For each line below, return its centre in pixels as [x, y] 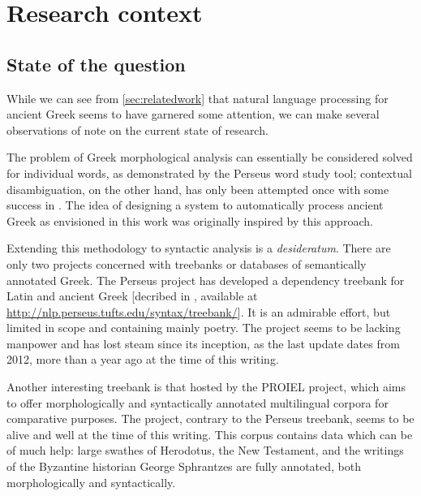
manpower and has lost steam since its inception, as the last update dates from [203, 343]
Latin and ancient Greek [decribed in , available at [132, 296]
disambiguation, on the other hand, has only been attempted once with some [198, 189]
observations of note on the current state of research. [137, 129]
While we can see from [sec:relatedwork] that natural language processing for [198, 98]
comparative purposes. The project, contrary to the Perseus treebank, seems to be [210, 418]
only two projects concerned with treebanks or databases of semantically [187, 263]
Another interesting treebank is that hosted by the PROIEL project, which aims [206, 387]
